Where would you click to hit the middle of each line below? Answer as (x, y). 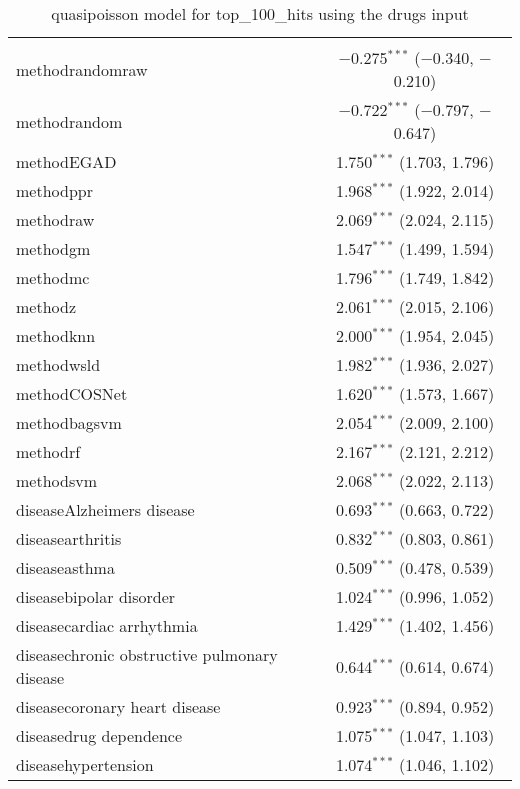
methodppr (54, 190)
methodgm (53, 248)
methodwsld (58, 364)
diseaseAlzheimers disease (105, 509)
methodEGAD (66, 161)
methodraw (55, 219)
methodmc (53, 277)
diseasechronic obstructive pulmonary (147, 654)
